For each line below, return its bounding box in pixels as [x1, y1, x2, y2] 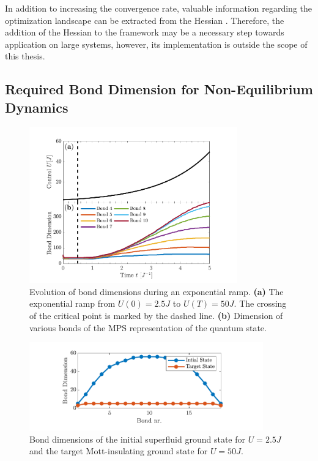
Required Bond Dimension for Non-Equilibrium [5, 80, 313, 99]
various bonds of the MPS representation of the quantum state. [29, 321, 267, 334]
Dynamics [5, 97, 68, 116]
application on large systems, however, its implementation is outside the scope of [5, 37, 308, 50]
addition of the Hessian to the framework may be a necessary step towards [5, 26, 284, 39]
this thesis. [5, 50, 45, 62]
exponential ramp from [29, 297, 116, 310]
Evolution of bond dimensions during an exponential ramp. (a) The [29, 285, 284, 298]
